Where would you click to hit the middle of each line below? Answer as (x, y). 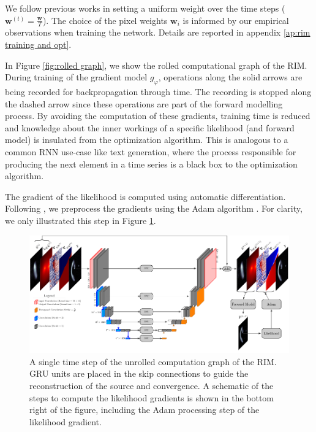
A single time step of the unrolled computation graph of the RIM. (153, 361)
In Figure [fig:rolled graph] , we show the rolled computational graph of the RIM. (156, 65)
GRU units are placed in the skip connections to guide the (139, 373)
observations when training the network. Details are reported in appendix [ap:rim (158, 32)
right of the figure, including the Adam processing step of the (145, 410)
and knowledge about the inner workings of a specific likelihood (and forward (150, 127)
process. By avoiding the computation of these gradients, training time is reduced (158, 116)
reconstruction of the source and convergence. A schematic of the (152, 385)
